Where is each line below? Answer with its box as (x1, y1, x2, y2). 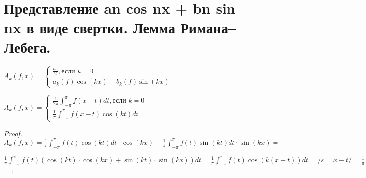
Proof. (4, 128, 22, 138)
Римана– (180, 17, 236, 37)
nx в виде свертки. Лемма (4, 17, 175, 37)
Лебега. (4, 36, 51, 57)
